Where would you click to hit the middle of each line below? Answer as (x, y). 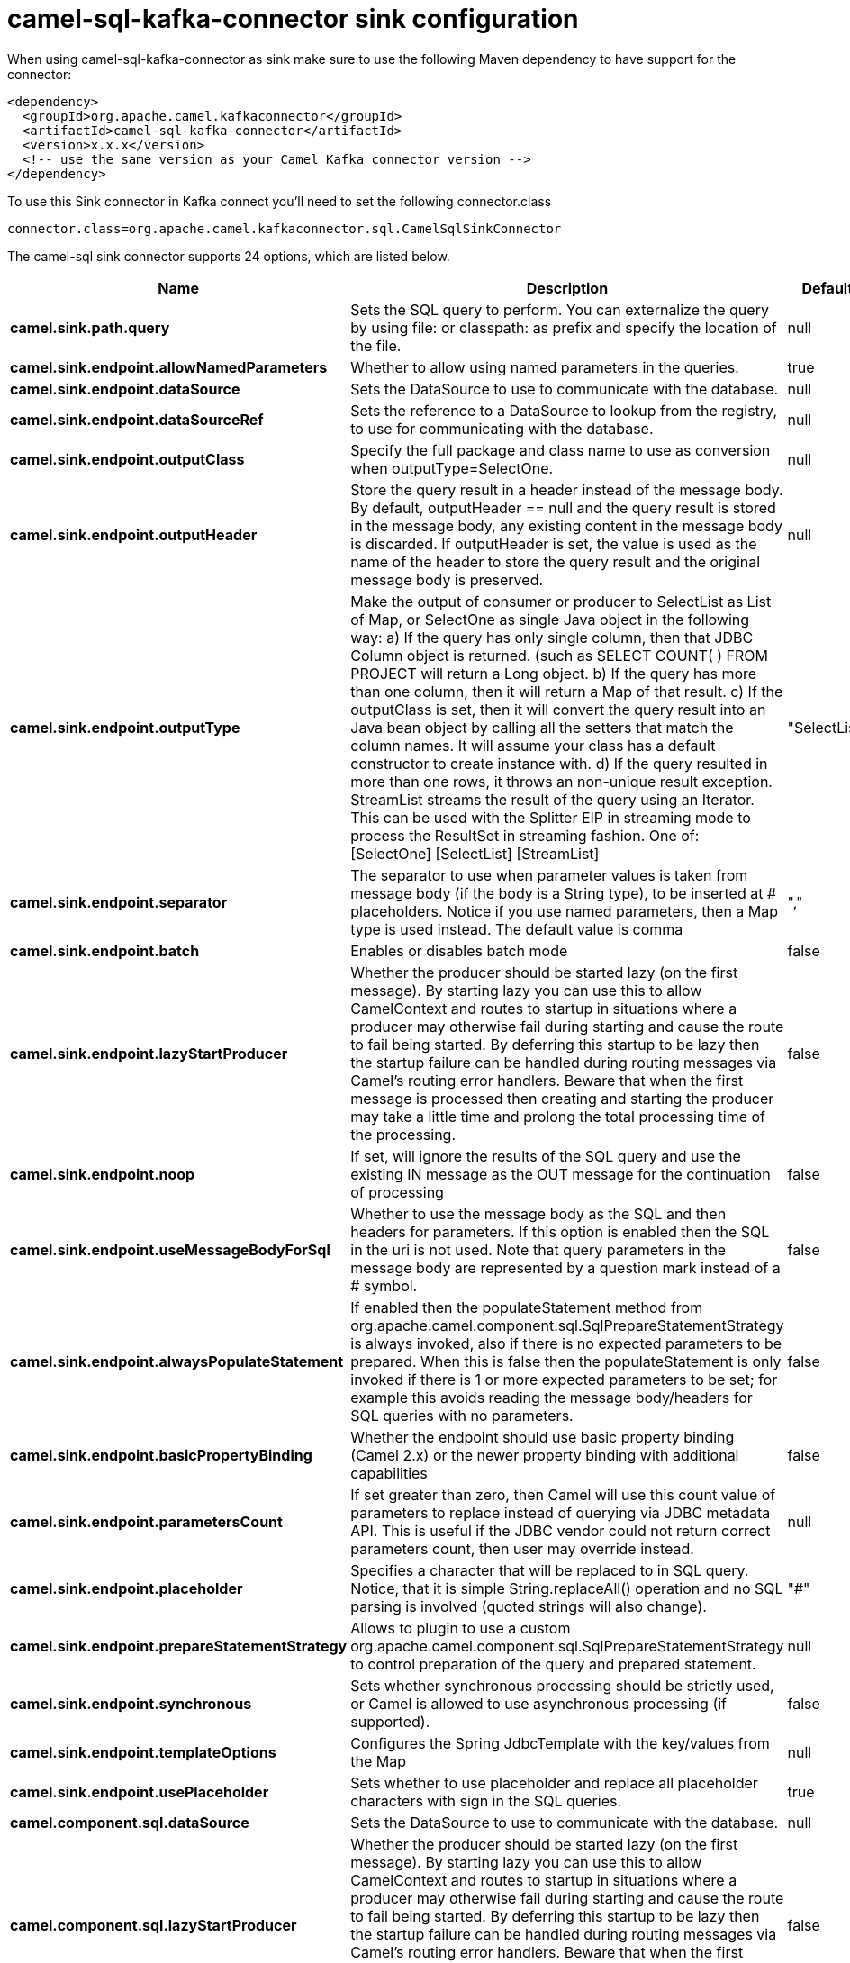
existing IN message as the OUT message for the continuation (561, 1174)
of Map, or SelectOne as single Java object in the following (550, 619)
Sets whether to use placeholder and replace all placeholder (554, 1782)
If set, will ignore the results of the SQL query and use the (546, 1156)
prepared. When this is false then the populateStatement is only (566, 1361)
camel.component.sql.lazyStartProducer (154, 1925)
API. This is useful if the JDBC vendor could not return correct (561, 1530)
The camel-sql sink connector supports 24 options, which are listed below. (229, 256)
